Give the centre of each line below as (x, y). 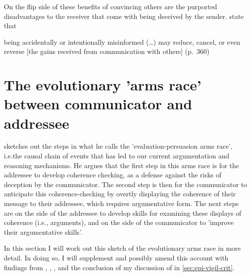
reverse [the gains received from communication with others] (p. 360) (107, 51)
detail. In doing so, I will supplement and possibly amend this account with (116, 258)
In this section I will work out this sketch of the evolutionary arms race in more (122, 248)
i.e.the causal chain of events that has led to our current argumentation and (117, 156)
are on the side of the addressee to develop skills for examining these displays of (123, 213)
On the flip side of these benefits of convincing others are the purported (111, 6)
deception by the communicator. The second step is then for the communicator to (125, 184)
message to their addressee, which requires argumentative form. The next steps (121, 203)
